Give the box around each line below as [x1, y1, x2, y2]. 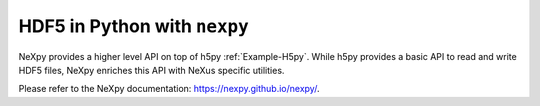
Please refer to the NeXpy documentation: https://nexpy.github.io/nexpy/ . [18, 83, 320, 95]
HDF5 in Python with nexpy [18, 15, 249, 37]
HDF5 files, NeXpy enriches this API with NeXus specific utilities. [18, 64, 285, 76]
